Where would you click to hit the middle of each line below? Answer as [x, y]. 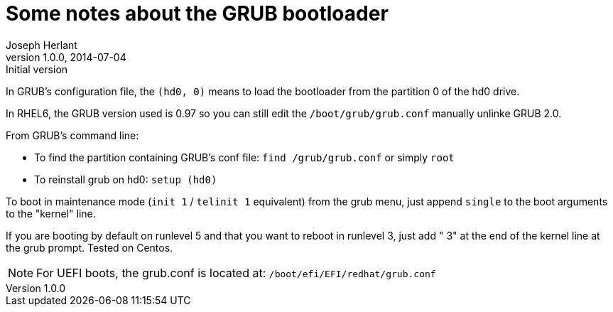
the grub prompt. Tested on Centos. [89, 247]
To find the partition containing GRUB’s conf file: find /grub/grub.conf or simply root [244, 157]
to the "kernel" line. [51, 213]
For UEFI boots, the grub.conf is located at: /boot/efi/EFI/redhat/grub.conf [236, 273]
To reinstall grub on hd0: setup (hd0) [126, 179]
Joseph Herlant [42, 45]
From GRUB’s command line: [72, 135]
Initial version [37, 69]
